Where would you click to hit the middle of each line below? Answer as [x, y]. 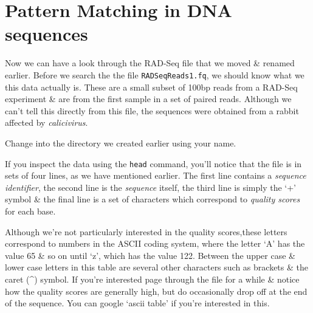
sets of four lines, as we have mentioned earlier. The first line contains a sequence [156, 175]
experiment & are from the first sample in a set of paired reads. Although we [148, 99]
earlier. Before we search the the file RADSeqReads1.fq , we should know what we [155, 74]
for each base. [30, 211]
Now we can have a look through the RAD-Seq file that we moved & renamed [150, 63]
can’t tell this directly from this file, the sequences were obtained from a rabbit [152, 110]
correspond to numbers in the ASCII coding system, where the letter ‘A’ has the [155, 243]
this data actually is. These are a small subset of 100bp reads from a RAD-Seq [151, 87]
